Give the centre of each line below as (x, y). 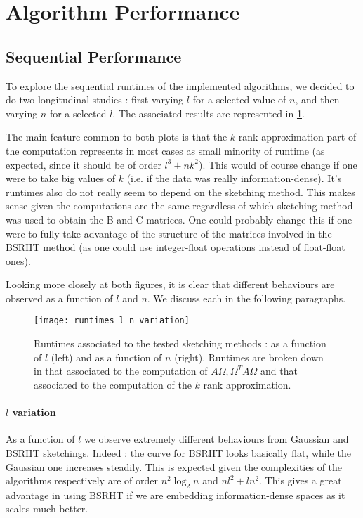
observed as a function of (59, 298)
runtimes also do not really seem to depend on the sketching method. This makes (180, 192)
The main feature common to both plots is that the (117, 137)
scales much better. (47, 509)
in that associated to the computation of (121, 371)
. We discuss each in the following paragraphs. (246, 298)
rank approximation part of (297, 137)
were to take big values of (61, 178)
